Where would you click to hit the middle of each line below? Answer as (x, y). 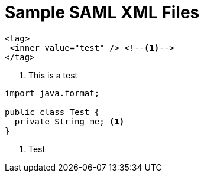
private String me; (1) (69, 121)
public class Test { (52, 112)
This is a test (53, 75)
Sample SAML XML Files (102, 12)
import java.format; (52, 93)
